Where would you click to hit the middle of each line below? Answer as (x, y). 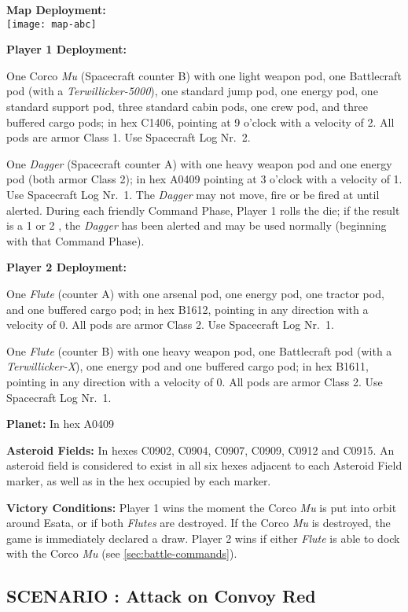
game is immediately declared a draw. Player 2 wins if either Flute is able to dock (203, 538)
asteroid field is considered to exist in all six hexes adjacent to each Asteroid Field (204, 465)
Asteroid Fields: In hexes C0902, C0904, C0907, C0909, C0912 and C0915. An (200, 450)
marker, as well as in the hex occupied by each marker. (139, 480)
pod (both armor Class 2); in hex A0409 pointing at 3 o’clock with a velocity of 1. (204, 179)
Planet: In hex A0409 (61, 424)
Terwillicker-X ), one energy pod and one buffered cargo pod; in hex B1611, (187, 366)
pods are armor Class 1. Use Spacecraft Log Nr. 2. (129, 137)
